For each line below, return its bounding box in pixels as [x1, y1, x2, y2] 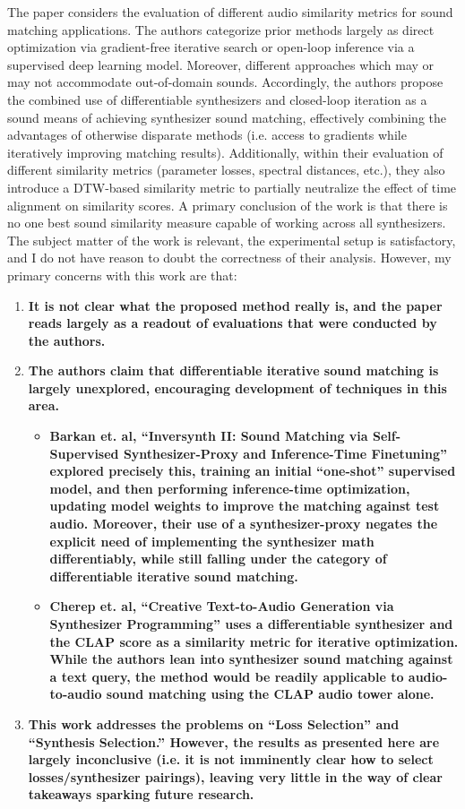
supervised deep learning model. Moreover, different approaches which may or [7, 55, 435, 73]
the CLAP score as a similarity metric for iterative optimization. [49, 632, 459, 650]
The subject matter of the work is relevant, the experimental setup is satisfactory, [7, 230, 456, 249]
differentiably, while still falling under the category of [49, 549, 387, 568]
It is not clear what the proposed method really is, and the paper [28, 296, 443, 314]
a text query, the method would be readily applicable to [49, 667, 404, 685]
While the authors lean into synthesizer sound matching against [49, 650, 453, 668]
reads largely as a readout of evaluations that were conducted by [28, 314, 437, 332]
